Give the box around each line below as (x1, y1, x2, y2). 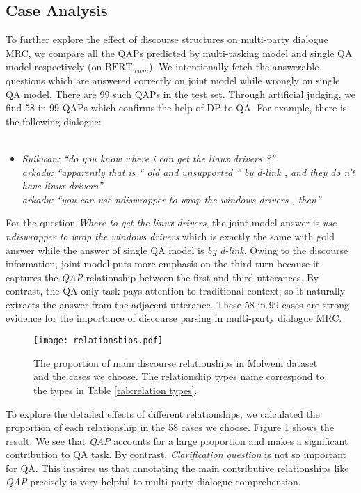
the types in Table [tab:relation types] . (33, 382, 198, 397)
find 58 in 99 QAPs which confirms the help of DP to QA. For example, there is (6, 100, 347, 115)
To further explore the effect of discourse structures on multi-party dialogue (6, 32, 328, 47)
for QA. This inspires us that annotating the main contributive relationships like (6, 460, 349, 475)
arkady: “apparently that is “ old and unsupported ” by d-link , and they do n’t (22, 164, 355, 179)
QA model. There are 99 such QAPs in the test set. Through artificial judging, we (6, 86, 356, 101)
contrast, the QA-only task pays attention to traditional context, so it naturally (6, 283, 346, 298)
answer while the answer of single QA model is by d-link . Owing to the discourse (6, 242, 348, 257)
